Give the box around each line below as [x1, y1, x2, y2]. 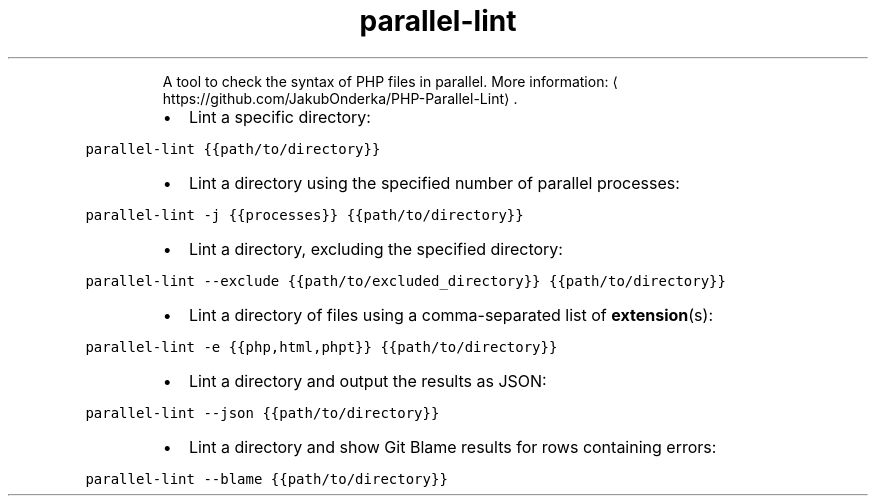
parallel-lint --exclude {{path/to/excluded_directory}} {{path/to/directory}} [85, 272, 726, 289]
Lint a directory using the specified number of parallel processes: [188, 172, 680, 193]
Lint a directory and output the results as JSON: [188, 370, 547, 391]
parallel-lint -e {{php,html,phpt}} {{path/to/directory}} [85, 338, 558, 355]
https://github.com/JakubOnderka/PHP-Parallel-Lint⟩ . [162, 89, 518, 107]
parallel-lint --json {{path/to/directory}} [85, 404, 440, 421]
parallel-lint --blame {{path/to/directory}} [85, 470, 448, 487]
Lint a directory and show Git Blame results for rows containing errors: [188, 436, 717, 457]
